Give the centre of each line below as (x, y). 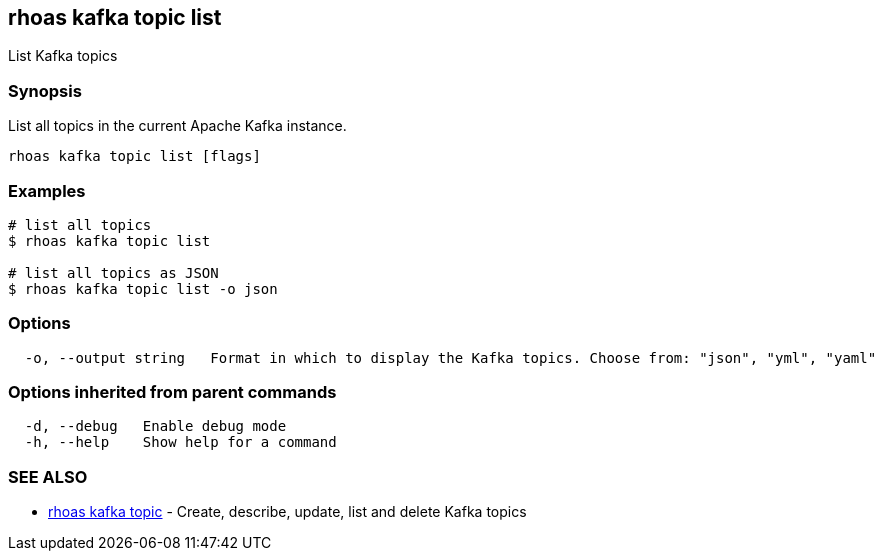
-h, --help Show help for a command (180, 442)
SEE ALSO (48, 476)
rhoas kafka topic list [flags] (134, 156)
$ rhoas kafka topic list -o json (143, 288)
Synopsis (45, 90)
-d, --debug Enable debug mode (155, 426)
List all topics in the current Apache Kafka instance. (177, 126)
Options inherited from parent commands (172, 392)
